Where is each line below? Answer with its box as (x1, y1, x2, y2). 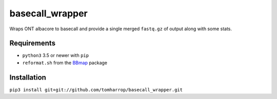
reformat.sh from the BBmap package (22, 60, 108, 66)
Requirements (9, 39, 56, 48)
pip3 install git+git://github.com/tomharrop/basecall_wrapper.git (9, 87, 183, 92)
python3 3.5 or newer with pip (22, 52, 89, 58)
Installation (9, 73, 46, 82)
